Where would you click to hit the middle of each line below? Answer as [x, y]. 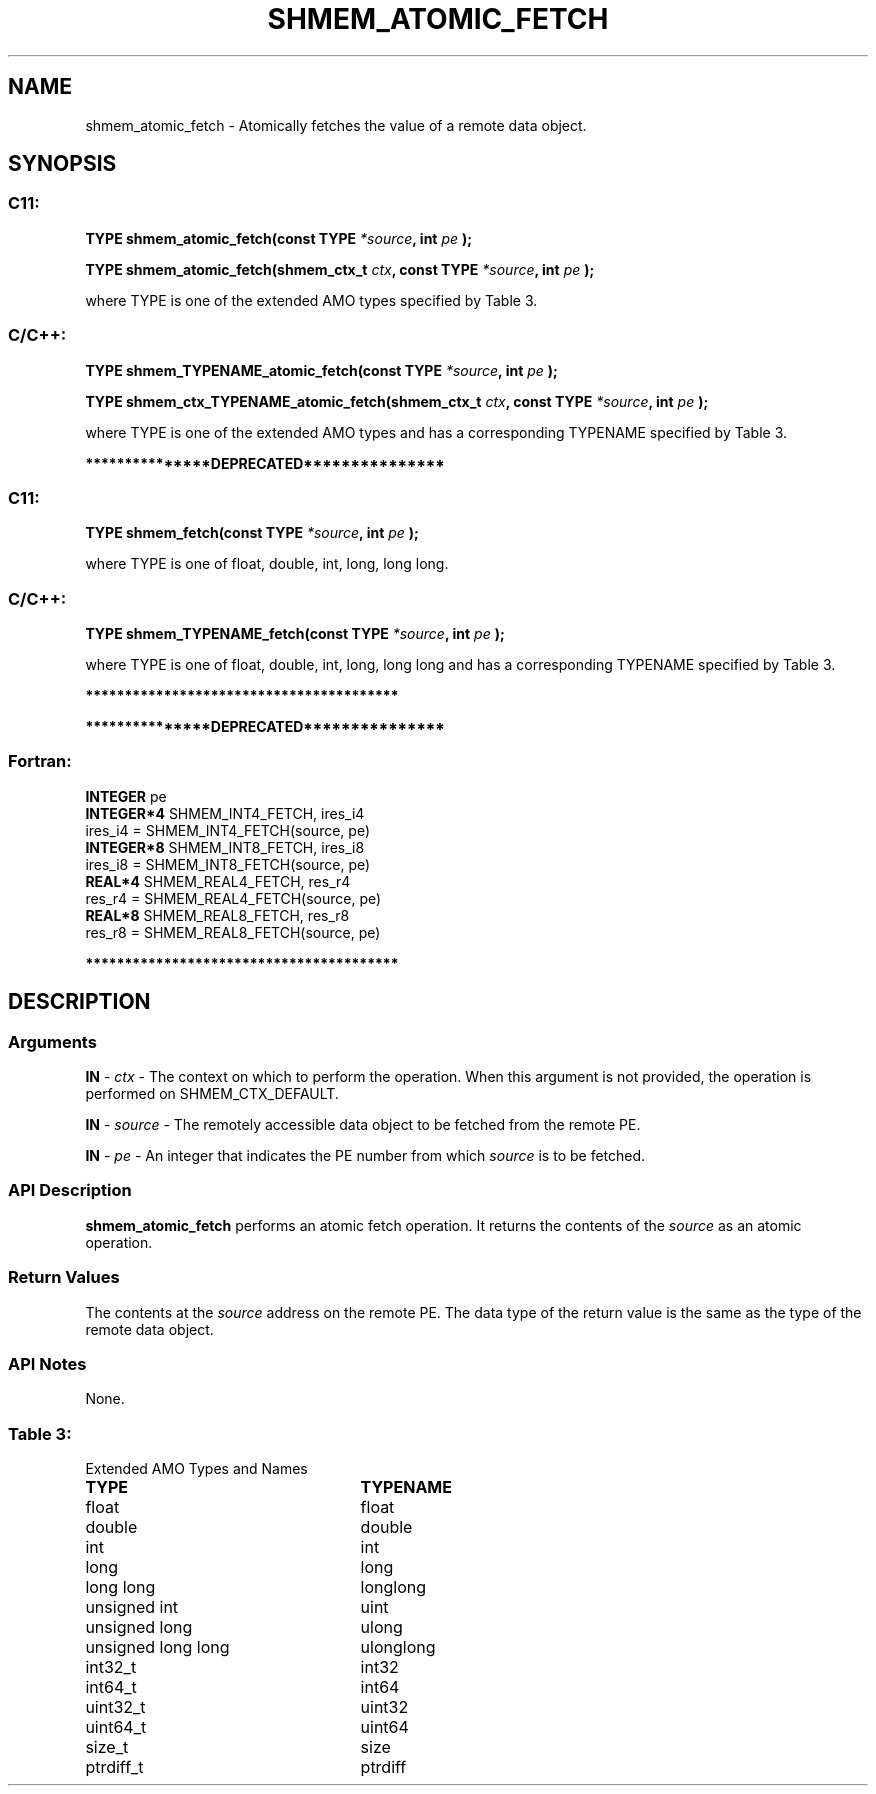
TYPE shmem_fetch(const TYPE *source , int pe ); [252, 533]
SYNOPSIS [62, 164]
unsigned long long [157, 1647]
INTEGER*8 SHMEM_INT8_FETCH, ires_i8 [225, 847]
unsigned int [132, 1607]
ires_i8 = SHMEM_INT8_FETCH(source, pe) [228, 864]
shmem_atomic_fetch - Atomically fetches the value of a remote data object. [336, 125]
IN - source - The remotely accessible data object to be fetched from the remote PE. [363, 1125]
